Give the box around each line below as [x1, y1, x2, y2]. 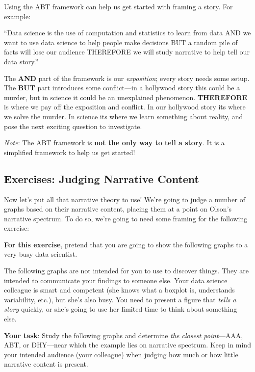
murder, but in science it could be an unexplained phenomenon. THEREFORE [4, 92, 248, 102]
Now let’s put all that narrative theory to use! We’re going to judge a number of [4, 194, 245, 204]
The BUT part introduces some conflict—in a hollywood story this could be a [4, 82, 240, 93]
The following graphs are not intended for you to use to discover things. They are [4, 266, 249, 276]
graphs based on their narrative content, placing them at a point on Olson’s [4, 204, 232, 214]
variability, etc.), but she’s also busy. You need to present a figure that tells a [4, 294, 236, 304]
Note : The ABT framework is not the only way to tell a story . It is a [4, 137, 225, 148]
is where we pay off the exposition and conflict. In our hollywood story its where [4, 102, 246, 112]
